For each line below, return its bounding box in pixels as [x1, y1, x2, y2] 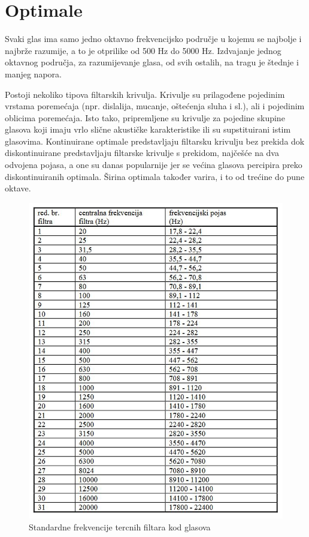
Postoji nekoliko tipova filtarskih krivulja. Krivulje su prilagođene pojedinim [5, 88, 285, 100]
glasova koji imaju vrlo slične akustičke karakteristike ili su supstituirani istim [5, 123, 291, 136]
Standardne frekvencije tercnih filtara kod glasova [29, 520, 211, 533]
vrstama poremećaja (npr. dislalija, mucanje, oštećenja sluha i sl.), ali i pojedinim [5, 100, 305, 112]
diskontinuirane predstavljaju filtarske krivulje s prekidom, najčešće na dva [5, 146, 279, 159]
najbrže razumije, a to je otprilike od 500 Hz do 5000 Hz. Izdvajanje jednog [5, 44, 281, 56]
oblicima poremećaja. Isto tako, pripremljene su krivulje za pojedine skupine [5, 111, 285, 124]
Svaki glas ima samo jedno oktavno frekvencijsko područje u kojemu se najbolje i [5, 32, 302, 45]
